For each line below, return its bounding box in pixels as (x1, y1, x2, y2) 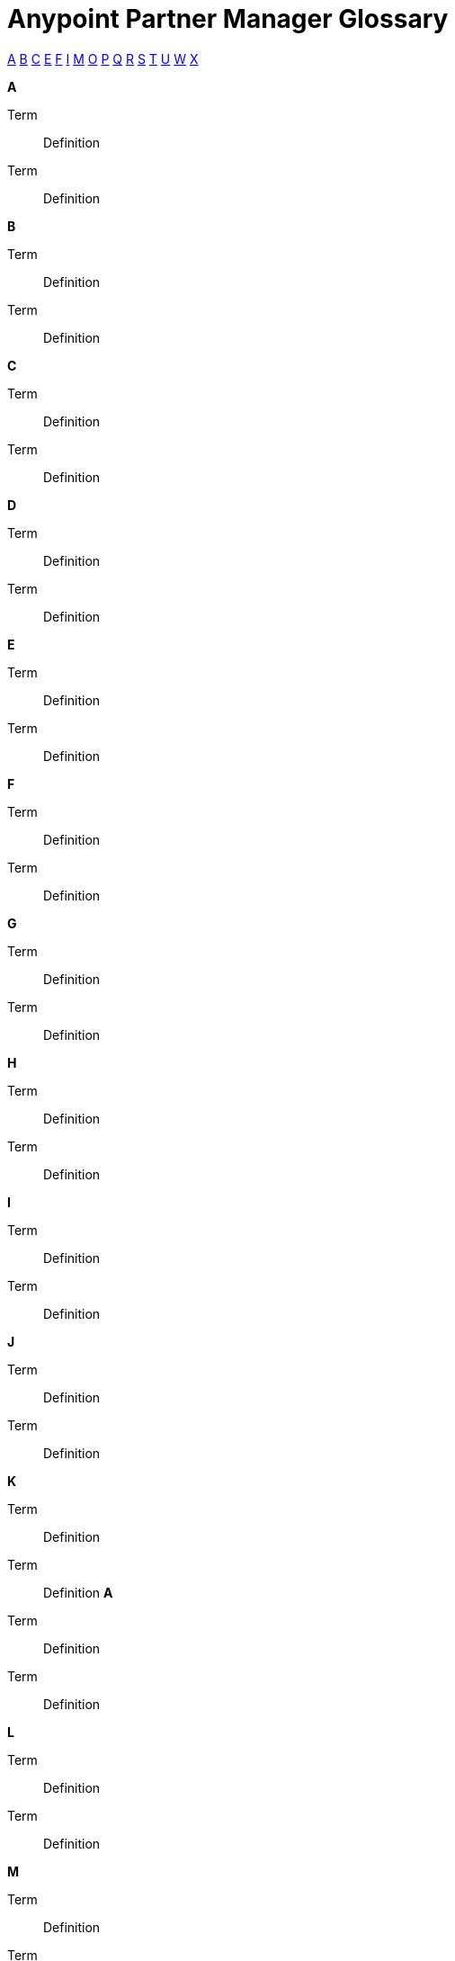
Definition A (43, 1584, 113, 1600)
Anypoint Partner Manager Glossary (7, 4, 449, 34)
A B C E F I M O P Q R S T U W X (7, 50, 199, 67)
